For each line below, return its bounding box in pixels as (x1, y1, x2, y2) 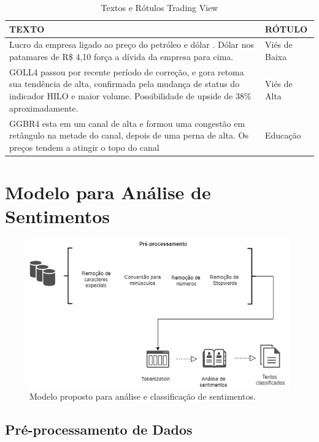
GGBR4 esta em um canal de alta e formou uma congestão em (9, 116, 245, 129)
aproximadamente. (9, 101, 79, 114)
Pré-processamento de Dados (5, 420, 193, 439)
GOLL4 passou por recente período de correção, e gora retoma (9, 65, 244, 78)
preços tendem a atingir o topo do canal (9, 140, 159, 153)
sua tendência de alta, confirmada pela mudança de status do (9, 77, 240, 90)
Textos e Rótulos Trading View (101, 1, 218, 13)
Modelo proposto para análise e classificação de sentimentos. (29, 390, 256, 403)
